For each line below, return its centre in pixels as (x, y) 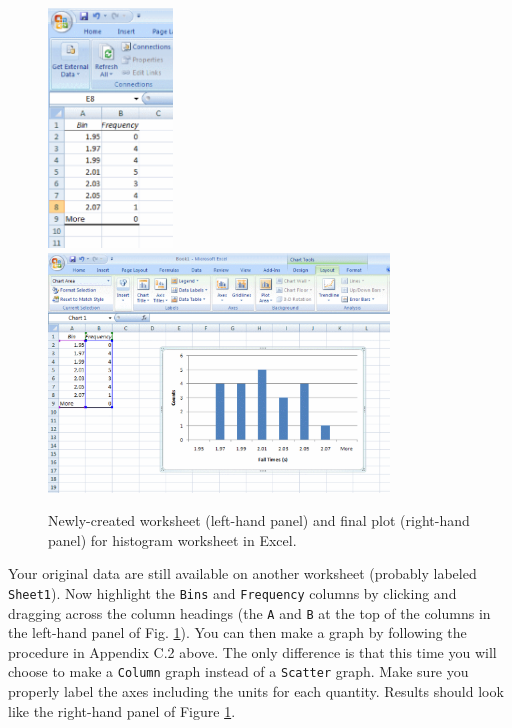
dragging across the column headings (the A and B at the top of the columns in (249, 612)
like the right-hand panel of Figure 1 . (122, 710)
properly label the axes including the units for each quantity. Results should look (256, 691)
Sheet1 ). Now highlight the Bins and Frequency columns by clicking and (232, 592)
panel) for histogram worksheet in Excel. (172, 539)
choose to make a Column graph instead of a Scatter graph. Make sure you (238, 671)
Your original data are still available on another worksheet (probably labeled (242, 573)
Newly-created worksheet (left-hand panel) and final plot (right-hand (259, 520)
